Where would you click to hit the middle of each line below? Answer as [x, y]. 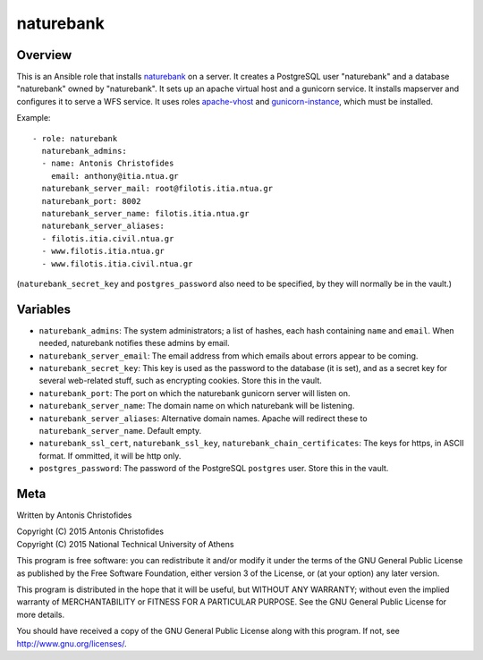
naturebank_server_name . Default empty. [120, 430]
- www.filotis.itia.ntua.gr [103, 251]
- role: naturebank [75, 138]
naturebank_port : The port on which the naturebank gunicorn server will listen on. [195, 393]
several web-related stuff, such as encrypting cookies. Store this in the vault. [180, 381]
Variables [44, 309]
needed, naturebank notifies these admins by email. [134, 343]
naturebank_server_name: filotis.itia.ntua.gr [145, 213]
